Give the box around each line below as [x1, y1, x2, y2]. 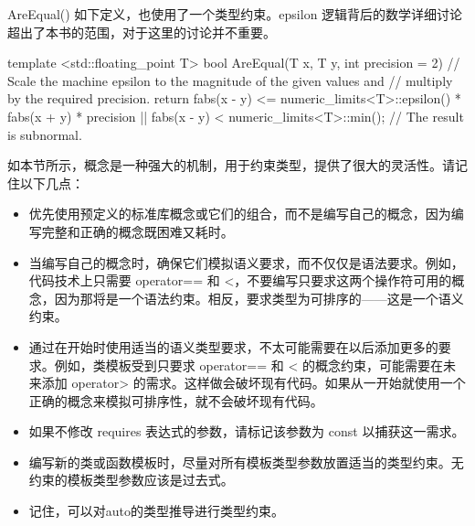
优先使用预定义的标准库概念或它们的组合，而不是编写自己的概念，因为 [28, 204, 451, 223]
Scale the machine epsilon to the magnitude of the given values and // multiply [7, 70, 453, 90]
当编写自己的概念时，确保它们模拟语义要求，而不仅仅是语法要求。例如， [28, 252, 464, 272]
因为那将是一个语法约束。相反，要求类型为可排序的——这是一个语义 [54, 288, 464, 307]
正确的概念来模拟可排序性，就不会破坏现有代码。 [28, 391, 323, 410]
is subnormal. [7, 124, 82, 144]
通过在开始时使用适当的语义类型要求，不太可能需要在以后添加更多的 [28, 337, 438, 356]
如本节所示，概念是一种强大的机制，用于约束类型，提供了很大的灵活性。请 [7, 156, 455, 175]
